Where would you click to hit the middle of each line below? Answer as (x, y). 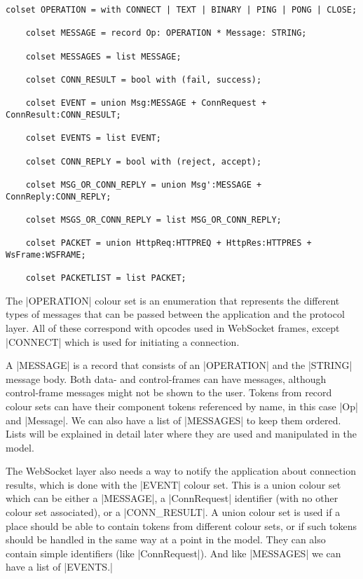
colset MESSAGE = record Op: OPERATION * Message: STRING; (166, 33)
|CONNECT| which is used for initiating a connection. (123, 341)
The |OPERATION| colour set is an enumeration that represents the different (173, 300)
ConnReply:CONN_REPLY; (59, 196)
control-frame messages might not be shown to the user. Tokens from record (169, 392)
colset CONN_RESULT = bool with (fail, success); (144, 79)
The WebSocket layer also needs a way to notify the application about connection (181, 471)
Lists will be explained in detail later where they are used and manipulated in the (181, 434)
